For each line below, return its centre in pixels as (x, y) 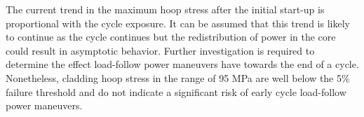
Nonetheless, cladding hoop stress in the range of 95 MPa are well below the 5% (178, 77)
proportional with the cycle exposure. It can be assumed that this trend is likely (178, 23)
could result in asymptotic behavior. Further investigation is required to (160, 50)
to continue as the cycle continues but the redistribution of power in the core (171, 37)
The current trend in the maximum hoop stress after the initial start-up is (165, 9)
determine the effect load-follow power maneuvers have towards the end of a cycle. (182, 64)
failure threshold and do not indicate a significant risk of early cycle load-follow (176, 91)
